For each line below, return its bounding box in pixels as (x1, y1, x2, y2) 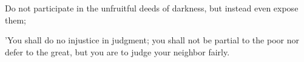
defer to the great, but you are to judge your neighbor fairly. (5, 45, 230, 58)
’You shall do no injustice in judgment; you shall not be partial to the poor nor (5, 34, 299, 46)
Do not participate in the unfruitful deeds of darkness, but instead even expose (5, 2, 299, 14)
